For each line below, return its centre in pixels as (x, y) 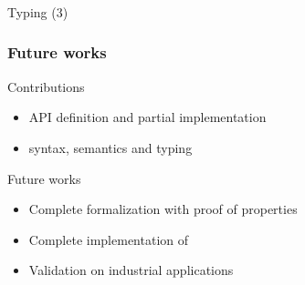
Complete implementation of (109, 239)
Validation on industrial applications (131, 270)
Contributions (46, 86)
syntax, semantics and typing (110, 147)
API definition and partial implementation (147, 117)
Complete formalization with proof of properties (163, 209)
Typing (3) (38, 11)
